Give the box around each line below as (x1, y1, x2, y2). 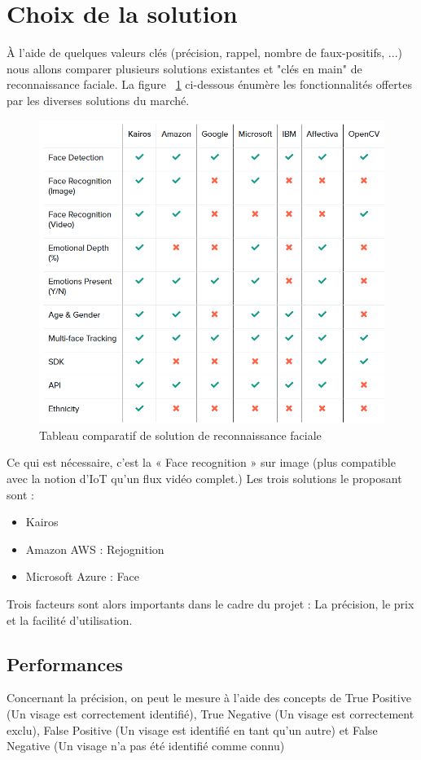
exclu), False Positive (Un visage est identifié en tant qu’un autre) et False (7, 721, 378, 738)
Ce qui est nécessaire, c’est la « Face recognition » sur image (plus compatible (7, 454, 396, 471)
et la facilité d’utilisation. (7, 611, 133, 628)
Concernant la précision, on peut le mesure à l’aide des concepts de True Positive (7, 689, 411, 706)
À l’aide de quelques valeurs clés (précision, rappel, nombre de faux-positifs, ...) (7, 44, 402, 61)
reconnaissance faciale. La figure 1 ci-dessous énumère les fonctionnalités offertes (7, 76, 412, 93)
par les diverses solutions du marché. (7, 91, 190, 108)
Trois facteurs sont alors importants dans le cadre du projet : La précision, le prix (7, 595, 414, 612)
